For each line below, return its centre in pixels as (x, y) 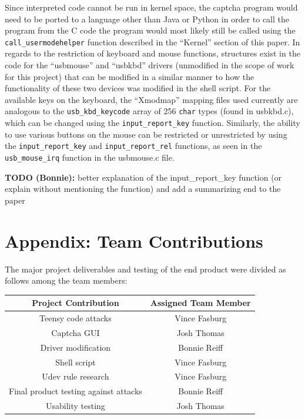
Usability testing (75, 406)
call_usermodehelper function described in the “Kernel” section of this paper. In (152, 41)
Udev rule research (76, 376)
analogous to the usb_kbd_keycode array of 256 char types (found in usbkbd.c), (149, 111)
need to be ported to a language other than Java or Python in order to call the (147, 19)
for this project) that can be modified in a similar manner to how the (130, 76)
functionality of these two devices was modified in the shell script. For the (138, 88)
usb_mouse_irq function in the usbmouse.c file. (90, 157)
